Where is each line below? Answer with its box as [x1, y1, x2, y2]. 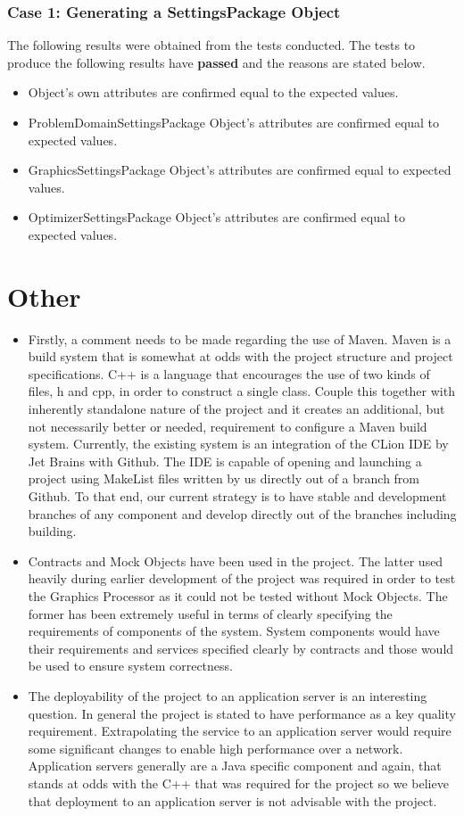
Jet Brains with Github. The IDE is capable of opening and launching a [28, 451, 422, 470]
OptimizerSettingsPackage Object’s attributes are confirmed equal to [28, 208, 405, 227]
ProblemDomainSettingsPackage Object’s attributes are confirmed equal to [28, 113, 440, 131]
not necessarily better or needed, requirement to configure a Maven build [28, 416, 427, 435]
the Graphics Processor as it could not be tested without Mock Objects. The [28, 587, 448, 605]
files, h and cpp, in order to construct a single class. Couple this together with [28, 382, 455, 400]
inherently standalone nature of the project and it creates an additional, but [28, 400, 445, 418]
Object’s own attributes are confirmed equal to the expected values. [28, 83, 399, 102]
